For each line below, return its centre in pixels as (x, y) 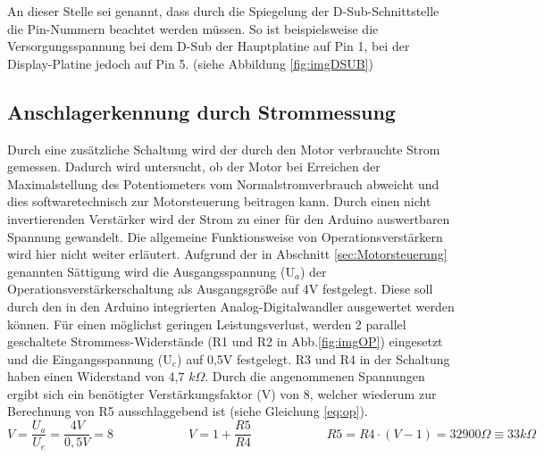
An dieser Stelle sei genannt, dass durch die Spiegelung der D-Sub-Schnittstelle (223, 11)
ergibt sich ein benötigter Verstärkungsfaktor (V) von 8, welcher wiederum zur (222, 393)
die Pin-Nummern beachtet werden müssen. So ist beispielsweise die (193, 28)
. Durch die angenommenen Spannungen (315, 376)
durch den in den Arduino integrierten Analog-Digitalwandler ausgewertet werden (231, 306)
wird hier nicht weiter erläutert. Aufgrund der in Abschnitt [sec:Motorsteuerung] (227, 254)
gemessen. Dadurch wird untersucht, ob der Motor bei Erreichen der (194, 166)
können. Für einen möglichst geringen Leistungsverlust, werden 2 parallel (207, 324)
